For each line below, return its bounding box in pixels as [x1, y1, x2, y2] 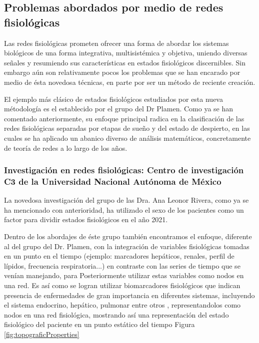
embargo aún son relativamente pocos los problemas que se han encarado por [4, 67, 240, 77]
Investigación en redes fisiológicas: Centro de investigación [4, 164, 244, 176]
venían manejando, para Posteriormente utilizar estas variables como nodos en [4, 270, 244, 281]
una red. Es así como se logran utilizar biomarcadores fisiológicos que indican [4, 280, 240, 291]
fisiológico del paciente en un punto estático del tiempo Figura [4, 319, 195, 330]
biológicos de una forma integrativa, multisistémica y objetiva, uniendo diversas [4, 47, 247, 58]
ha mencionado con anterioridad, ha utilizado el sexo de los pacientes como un [4, 204, 244, 215]
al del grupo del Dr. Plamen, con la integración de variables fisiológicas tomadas [4, 241, 249, 251]
